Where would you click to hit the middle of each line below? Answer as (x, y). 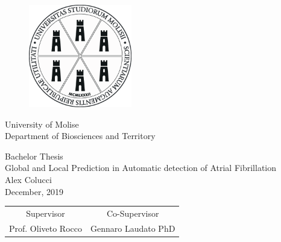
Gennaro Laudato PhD (133, 228)
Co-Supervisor (133, 213)
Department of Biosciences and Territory (80, 136)
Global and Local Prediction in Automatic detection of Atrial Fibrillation (141, 168)
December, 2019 (34, 191)
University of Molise (42, 124)
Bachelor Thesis (34, 156)
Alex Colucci (28, 180)
